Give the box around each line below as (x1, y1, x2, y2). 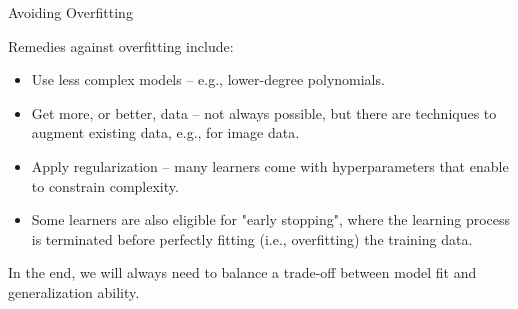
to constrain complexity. (31, 175, 179, 196)
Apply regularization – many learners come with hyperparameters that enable (31, 155, 509, 176)
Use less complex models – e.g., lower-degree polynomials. (31, 69, 385, 90)
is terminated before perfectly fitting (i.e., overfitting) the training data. (31, 228, 473, 249)
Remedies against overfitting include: (8, 35, 234, 56)
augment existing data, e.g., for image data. (31, 122, 300, 143)
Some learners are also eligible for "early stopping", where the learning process (31, 209, 511, 230)
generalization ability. (8, 281, 140, 302)
